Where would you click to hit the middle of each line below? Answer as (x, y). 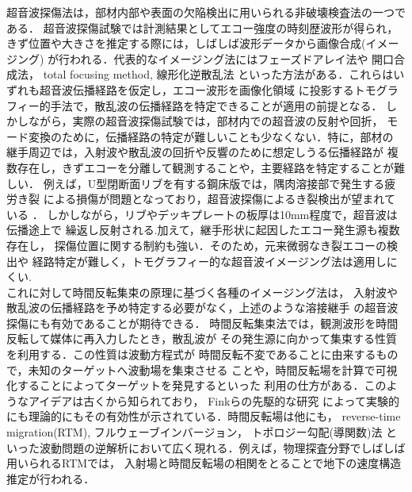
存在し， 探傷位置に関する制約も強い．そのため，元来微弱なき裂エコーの (196, 245)
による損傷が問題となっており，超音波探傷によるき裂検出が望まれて (219, 199)
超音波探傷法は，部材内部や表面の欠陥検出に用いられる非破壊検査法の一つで (206, 12)
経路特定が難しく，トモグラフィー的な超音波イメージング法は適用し (209, 261)
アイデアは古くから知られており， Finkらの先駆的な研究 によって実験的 (214, 400)
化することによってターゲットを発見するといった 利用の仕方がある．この (196, 385)
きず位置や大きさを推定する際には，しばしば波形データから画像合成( (186, 43)
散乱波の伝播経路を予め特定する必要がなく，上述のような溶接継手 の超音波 (202, 307)
